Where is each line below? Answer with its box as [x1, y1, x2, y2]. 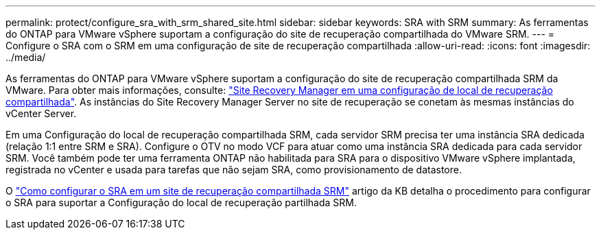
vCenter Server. [5, 108, 77, 119]
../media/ [5, 51, 46, 63]
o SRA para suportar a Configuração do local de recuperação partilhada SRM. [5, 197, 357, 208]
